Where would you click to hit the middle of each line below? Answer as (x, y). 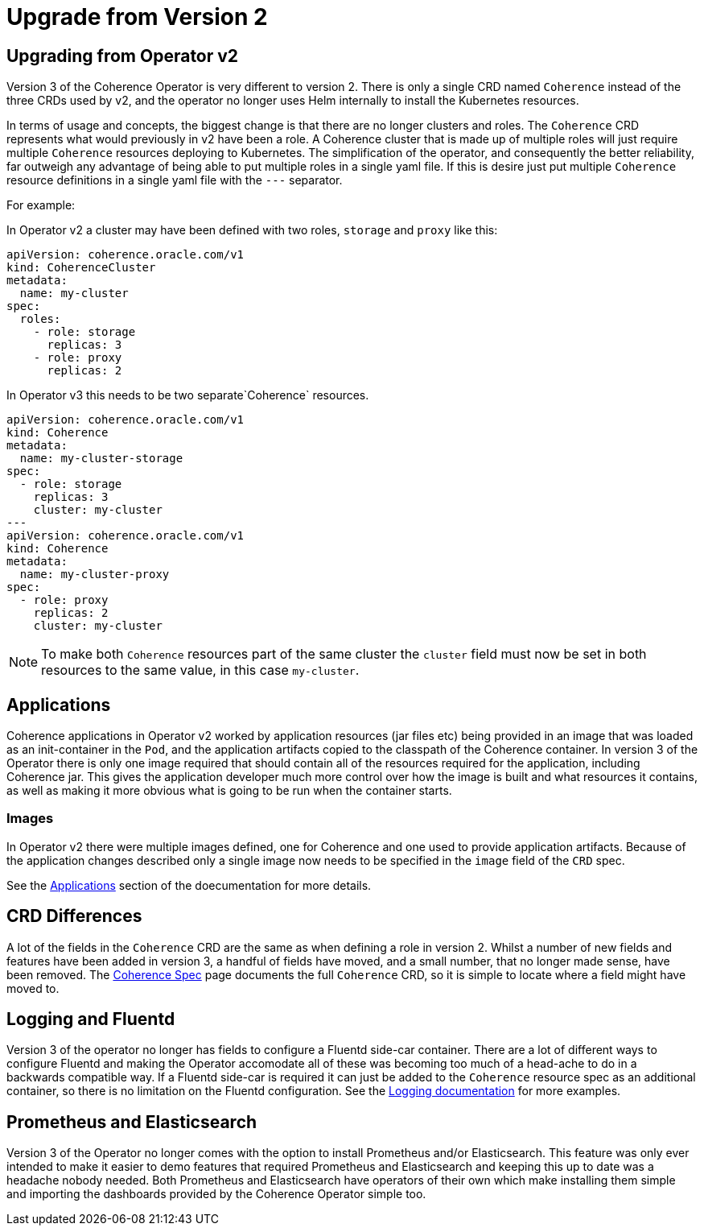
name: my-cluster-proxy (95, 575)
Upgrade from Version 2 (137, 17)
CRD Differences (74, 916)
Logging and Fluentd (91, 1019)
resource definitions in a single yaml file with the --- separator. (175, 180)
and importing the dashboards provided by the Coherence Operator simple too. (216, 1194)
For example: (41, 205)
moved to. (33, 988)
